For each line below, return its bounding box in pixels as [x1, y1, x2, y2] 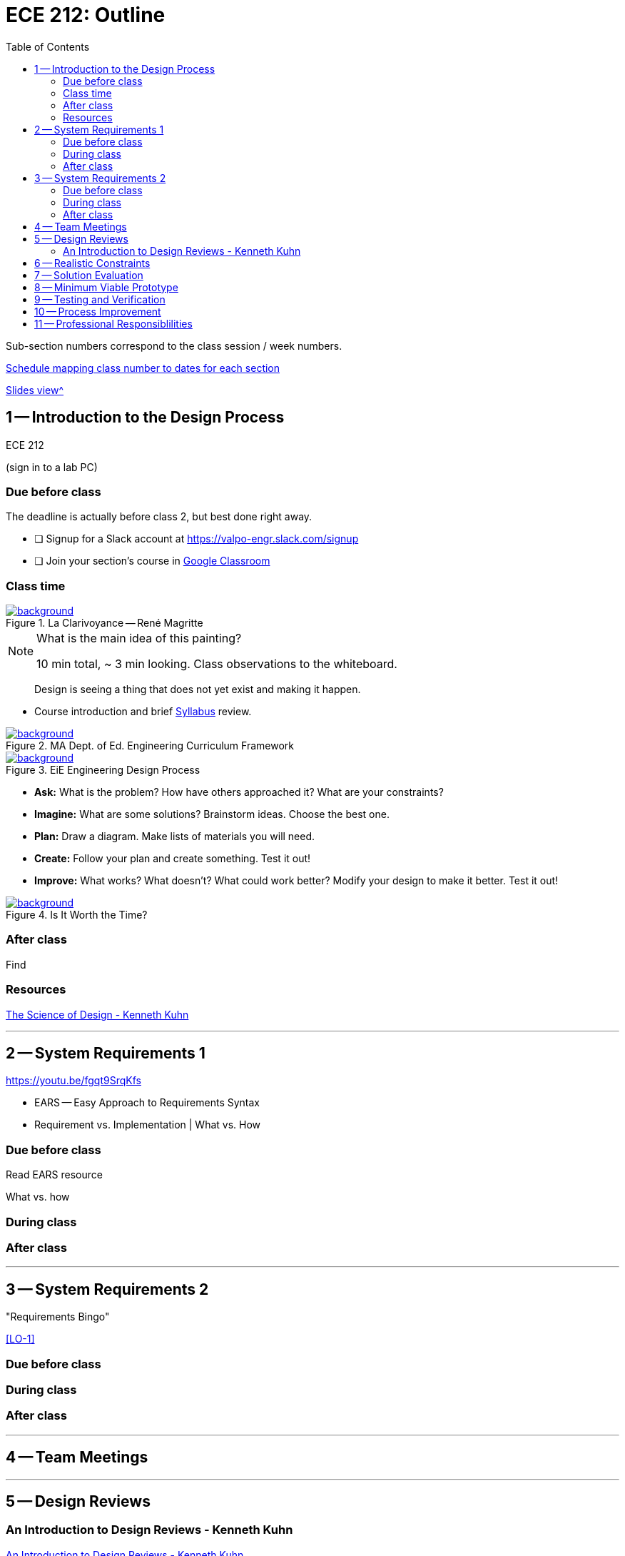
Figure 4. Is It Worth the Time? [6, 909, 148, 921]
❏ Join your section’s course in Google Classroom [34, 555, 270, 567]
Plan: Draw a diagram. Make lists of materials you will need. [34, 830, 315, 843]
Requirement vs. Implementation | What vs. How [34, 1118, 261, 1131]
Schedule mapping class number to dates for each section [6, 361, 280, 374]
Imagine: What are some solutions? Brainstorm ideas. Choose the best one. [34, 808, 390, 821]
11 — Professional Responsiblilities [34, 317, 193, 330]
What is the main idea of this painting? [36, 631, 242, 646]
